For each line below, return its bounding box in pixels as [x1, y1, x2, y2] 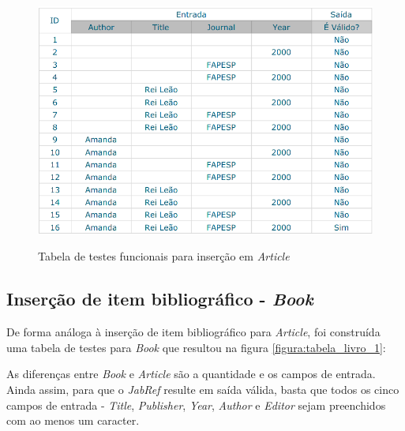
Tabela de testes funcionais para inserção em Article [38, 248, 290, 264]
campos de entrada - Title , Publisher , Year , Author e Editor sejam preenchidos [6, 396, 386, 413]
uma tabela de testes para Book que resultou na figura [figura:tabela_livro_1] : [6, 339, 386, 355]
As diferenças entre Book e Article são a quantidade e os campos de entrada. [6, 365, 376, 382]
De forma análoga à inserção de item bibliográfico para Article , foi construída [6, 324, 381, 340]
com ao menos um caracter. [6, 412, 140, 429]
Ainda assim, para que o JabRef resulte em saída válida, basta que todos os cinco [6, 381, 399, 398]
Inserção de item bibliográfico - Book [6, 287, 313, 311]
